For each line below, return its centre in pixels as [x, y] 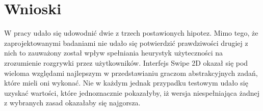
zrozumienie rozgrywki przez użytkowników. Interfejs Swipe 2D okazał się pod [126, 62]
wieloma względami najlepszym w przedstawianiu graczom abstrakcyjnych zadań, [131, 73]
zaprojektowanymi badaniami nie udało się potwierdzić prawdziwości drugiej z [126, 43]
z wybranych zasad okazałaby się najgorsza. [72, 103]
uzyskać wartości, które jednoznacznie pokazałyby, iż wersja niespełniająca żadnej [132, 92]
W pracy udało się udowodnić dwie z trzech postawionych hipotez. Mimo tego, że [131, 33]
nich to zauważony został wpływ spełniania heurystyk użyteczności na [113, 53]
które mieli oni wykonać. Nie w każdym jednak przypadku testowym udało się [126, 83]
